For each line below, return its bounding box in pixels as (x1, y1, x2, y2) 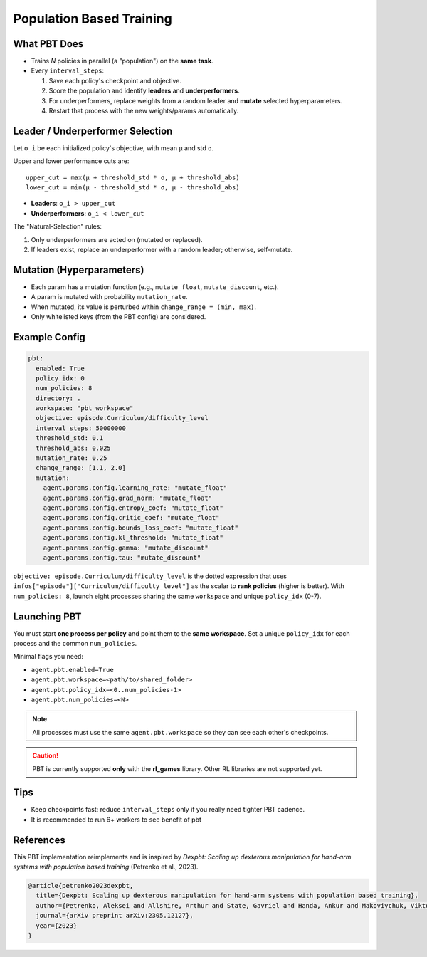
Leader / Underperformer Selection (13, 125, 173, 137)
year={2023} (36, 921, 78, 929)
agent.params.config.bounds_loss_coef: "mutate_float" (43, 523, 238, 532)
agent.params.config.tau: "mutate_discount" (43, 553, 201, 562)
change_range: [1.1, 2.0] (36, 464, 126, 472)
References (13, 834, 65, 846)
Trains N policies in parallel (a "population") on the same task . (31, 57, 213, 66)
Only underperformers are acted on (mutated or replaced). (31, 235, 203, 244)
